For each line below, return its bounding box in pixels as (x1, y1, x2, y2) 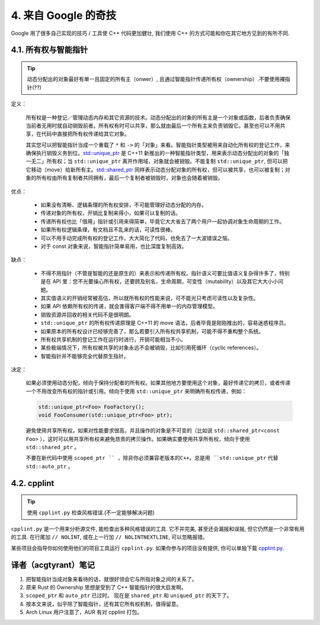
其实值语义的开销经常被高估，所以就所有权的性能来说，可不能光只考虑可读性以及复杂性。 (40, 294, 259, 301)
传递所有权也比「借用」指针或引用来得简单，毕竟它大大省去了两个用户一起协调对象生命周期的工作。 (40, 218, 284, 225)
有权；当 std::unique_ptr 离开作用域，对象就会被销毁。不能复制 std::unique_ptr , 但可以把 (51, 157, 288, 165)
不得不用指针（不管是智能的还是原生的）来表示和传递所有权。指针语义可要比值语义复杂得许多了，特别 (40, 269, 290, 276)
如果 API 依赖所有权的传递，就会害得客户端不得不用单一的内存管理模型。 (40, 302, 219, 310)
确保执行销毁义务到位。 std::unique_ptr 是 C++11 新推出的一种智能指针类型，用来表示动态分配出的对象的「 (25, 150, 284, 157)
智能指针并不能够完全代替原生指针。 (40, 352, 129, 359)
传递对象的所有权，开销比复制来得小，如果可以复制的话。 (40, 210, 181, 217)
